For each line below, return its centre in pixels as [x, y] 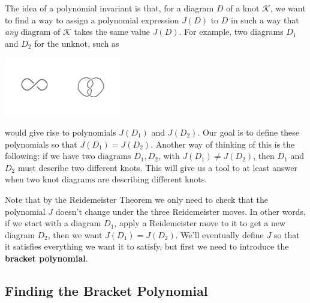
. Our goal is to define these [249, 132]
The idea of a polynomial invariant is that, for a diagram [109, 8]
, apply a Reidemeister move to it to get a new [200, 223]
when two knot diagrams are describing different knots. [106, 179]
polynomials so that [41, 144]
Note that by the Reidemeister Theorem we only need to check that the [136, 199]
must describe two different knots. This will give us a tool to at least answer [158, 167]
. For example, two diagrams [231, 31]
